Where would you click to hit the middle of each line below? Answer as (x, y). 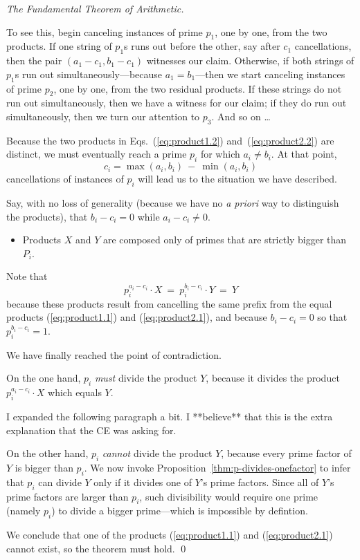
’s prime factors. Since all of (260, 482)
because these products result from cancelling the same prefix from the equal (169, 303)
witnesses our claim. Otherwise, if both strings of (250, 60)
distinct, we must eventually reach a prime (97, 154)
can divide (60, 482)
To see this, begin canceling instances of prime (105, 31)
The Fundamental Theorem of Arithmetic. (95, 8)
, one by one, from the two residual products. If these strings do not (198, 88)
